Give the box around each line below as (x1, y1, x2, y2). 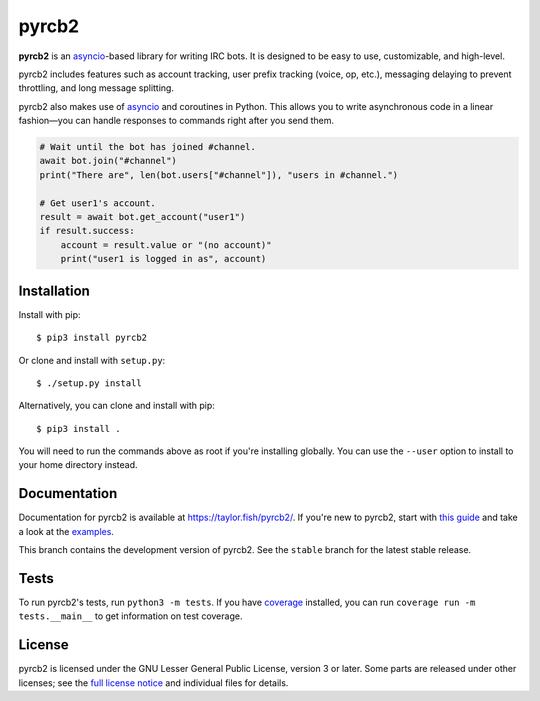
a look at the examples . (18, 525, 115, 537)
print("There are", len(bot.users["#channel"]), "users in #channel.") (39, 169, 399, 180)
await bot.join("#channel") (39, 155, 177, 167)
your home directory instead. (18, 459, 139, 471)
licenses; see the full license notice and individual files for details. (18, 676, 289, 689)
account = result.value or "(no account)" (60, 239, 272, 250)
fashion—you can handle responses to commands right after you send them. (18, 115, 335, 127)
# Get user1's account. (39, 197, 157, 209)
